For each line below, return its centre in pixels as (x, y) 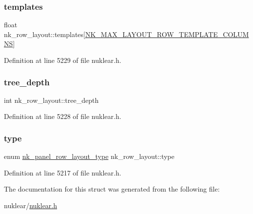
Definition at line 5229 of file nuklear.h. (63, 60)
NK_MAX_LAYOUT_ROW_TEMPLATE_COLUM (167, 34)
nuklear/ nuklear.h (31, 205)
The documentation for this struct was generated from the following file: (112, 189)
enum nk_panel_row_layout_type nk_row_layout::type (89, 156)
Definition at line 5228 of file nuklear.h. (63, 116)
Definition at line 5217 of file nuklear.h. (63, 172)
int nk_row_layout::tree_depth (51, 100)
